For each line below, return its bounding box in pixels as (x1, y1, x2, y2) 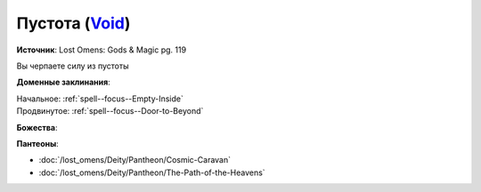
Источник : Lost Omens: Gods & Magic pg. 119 (16, 44, 187, 55)
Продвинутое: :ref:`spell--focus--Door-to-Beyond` (16, 106, 204, 116)
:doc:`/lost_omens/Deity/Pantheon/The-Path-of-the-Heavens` (38, 167, 266, 178)
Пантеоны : (16, 138, 60, 148)
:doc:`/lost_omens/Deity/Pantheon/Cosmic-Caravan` (38, 155, 232, 165)
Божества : (16, 122, 58, 132)
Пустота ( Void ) (16, 13, 131, 33)
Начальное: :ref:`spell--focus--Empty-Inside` (16, 93, 184, 104)
